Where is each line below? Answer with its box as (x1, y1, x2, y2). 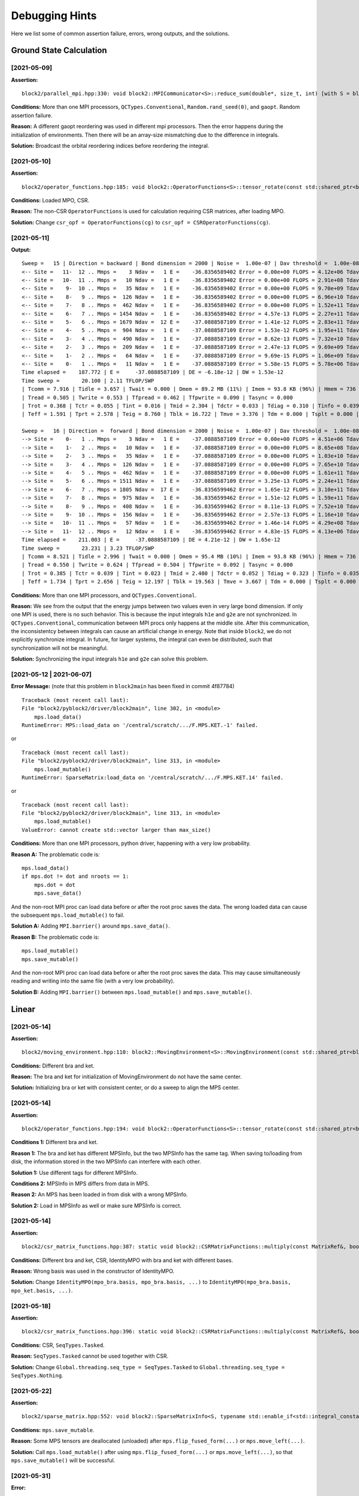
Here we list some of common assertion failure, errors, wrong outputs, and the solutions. (11, 30, 230, 37)
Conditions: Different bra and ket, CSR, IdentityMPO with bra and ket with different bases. (11, 1257, 233, 1264)
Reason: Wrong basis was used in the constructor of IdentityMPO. (11, 1267, 175, 1275)
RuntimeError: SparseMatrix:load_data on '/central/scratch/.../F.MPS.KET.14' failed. (22, 774, 284, 781)
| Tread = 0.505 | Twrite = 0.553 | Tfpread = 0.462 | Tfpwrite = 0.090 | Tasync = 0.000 (22, 394, 293, 401)
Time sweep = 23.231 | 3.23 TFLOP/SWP (22, 545, 155, 552)
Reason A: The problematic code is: (11, 850, 100, 858)
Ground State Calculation (11, 45, 107, 56)
